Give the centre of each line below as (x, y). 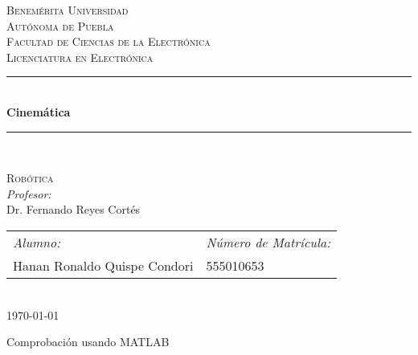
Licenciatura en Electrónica (80, 57)
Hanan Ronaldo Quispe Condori (103, 265)
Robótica (30, 178)
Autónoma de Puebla (60, 25)
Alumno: (37, 242)
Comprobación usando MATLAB (88, 342)
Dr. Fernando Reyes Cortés (74, 209)
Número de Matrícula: (268, 242)
